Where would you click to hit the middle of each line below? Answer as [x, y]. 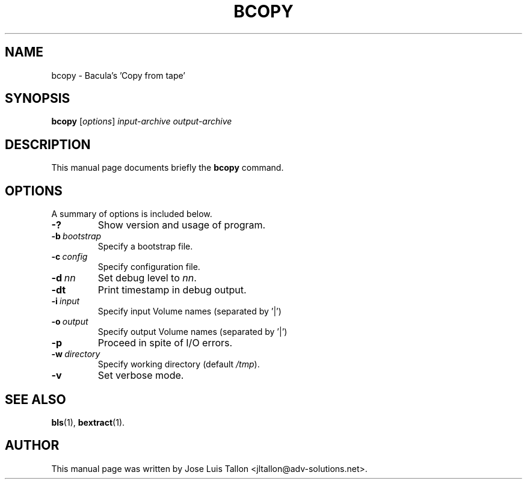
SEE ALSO [35, 399]
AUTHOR [32, 446]
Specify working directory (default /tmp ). [179, 364]
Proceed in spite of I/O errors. [165, 343]
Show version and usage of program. [182, 225]
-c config [69, 257]
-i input [66, 301]
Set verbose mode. [141, 375]
